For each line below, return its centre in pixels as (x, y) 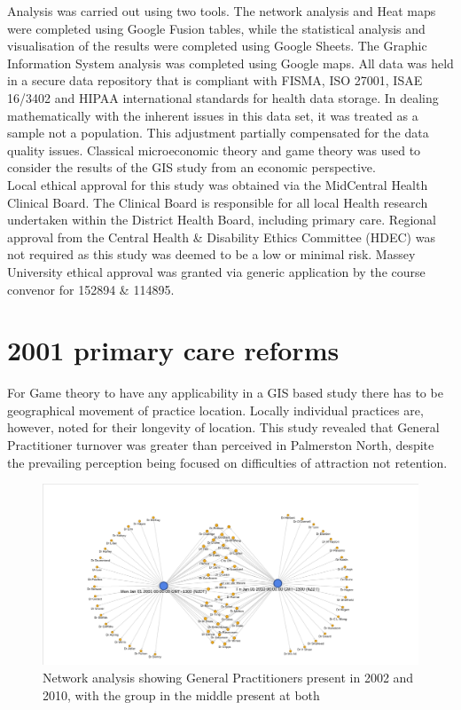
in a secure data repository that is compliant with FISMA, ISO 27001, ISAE (215, 80)
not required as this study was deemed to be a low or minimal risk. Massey (211, 254)
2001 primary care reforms (173, 350)
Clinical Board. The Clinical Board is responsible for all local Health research (218, 202)
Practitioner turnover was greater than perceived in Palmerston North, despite (221, 445)
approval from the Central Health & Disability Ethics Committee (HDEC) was (221, 237)
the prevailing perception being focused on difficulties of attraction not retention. (227, 462)
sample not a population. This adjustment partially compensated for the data (218, 133)
